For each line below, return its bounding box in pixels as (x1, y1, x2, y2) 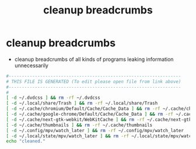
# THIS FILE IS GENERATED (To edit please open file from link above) (6, 78, 181, 85)
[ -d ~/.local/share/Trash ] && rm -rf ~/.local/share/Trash (6, 101, 158, 106)
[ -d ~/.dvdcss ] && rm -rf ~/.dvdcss (6, 95, 100, 101)
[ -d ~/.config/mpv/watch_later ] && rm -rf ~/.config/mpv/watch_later (6, 127, 184, 133)
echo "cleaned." (6, 138, 45, 144)
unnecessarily (14, 62, 48, 69)
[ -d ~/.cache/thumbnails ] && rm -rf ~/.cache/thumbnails (6, 122, 153, 128)
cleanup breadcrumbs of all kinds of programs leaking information (14, 56, 174, 63)
